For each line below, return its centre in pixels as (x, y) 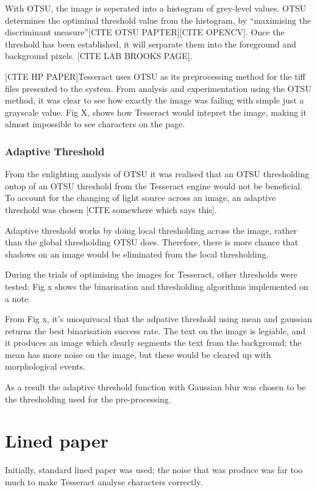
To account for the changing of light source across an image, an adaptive (141, 198)
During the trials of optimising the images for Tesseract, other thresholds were (151, 274)
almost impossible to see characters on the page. (95, 124)
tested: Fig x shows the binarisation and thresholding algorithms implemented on (157, 286)
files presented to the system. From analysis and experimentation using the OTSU (158, 88)
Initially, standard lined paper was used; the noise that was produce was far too (154, 470)
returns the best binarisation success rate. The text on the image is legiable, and (155, 330)
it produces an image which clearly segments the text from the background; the (153, 343)
